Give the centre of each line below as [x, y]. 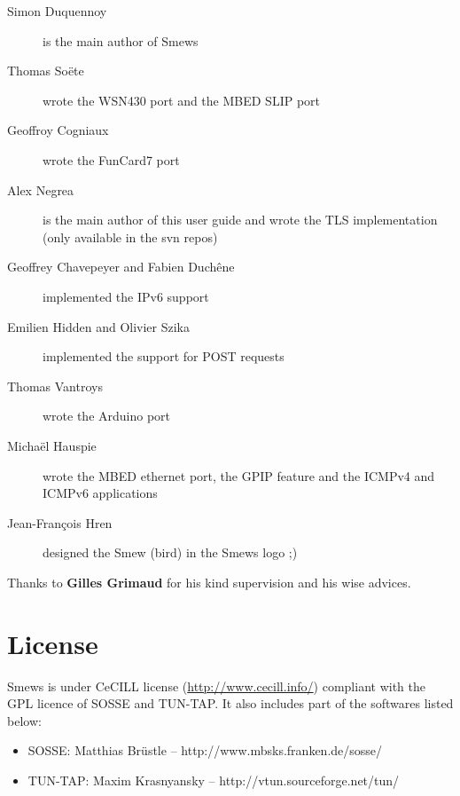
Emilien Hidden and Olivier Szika [99, 326]
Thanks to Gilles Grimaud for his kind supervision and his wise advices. [209, 582]
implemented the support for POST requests [164, 356]
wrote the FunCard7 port [111, 159]
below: [24, 720]
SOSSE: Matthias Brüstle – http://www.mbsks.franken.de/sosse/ [205, 750]
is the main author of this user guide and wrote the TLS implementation [240, 220]
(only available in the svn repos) [130, 236]
